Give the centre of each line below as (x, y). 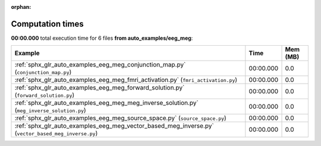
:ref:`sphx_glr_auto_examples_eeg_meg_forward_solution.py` (100, 88)
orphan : (21, 7)
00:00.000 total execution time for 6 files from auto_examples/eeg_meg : (102, 38)
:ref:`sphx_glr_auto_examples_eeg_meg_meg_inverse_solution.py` (106, 103)
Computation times (47, 24)
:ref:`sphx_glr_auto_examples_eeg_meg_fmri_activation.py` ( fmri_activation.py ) (126, 80)
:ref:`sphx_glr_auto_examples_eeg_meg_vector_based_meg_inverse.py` (114, 126)
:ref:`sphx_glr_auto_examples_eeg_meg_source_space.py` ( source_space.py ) (121, 118)
